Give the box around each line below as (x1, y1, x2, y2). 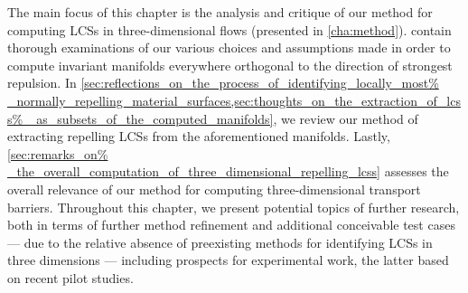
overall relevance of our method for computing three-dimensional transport (7, 179, 421, 198)
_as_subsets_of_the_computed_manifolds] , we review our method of (26, 109, 418, 128)
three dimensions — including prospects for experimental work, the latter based (7, 250, 449, 269)
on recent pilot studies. (7, 268, 134, 287)
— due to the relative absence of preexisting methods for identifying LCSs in (7, 232, 433, 251)
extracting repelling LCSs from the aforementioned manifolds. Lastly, (7, 127, 390, 146)
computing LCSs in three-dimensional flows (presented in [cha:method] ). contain (7, 20, 452, 39)
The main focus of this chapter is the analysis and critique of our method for (7, 3, 433, 21)
